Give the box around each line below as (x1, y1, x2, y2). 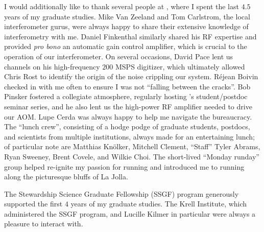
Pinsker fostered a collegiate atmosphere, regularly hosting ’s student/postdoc (4, 91, 248, 102)
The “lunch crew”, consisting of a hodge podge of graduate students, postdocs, (4, 121, 250, 132)
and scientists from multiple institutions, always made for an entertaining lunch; (4, 131, 255, 142)
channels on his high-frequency (4, 61, 100, 72)
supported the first (4, 198, 63, 209)
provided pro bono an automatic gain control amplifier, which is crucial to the (4, 41, 247, 52)
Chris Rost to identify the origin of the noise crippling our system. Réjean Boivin (4, 71, 258, 82)
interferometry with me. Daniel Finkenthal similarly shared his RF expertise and (4, 31, 257, 41)
